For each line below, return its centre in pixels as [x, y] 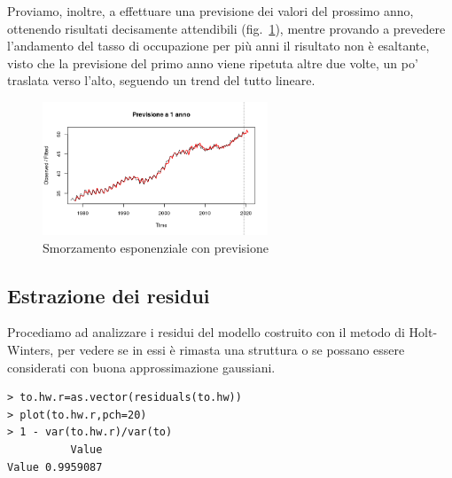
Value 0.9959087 [55, 467]
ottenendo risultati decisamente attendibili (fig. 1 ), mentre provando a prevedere [226, 28]
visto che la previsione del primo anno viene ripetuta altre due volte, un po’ [213, 63]
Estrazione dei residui [109, 295]
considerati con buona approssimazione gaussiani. [141, 367]
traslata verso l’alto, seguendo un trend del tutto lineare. [161, 80]
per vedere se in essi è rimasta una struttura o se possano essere [231, 349]
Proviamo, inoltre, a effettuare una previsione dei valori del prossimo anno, [210, 11]
